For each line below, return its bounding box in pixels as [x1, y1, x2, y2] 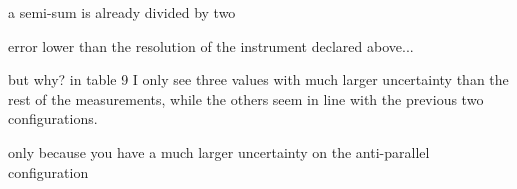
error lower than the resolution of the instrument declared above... [8, 35, 414, 56]
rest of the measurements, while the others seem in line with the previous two [8, 88, 484, 109]
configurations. [8, 108, 98, 129]
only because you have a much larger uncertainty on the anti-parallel [8, 141, 430, 162]
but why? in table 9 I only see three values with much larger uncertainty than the [8, 69, 509, 90]
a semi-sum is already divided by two [8, 2, 236, 22]
